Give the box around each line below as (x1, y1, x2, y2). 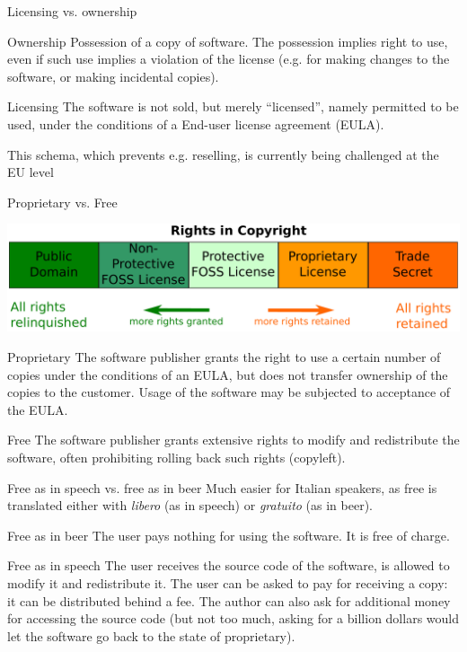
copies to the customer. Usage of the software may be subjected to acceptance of (7, 383, 451, 401)
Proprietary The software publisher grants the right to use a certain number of (7, 348, 441, 366)
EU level (7, 163, 54, 181)
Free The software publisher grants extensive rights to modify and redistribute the (7, 430, 460, 449)
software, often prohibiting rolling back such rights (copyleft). (7, 448, 346, 466)
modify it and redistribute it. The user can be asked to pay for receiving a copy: (7, 573, 448, 592)
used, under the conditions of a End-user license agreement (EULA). (7, 114, 384, 133)
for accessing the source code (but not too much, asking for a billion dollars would (7, 609, 459, 628)
